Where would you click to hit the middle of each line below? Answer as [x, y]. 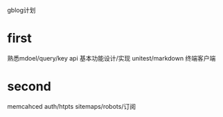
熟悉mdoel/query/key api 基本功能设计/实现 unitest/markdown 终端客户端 [111, 58]
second [29, 86]
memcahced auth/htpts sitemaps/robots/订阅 [72, 106]
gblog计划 [21, 10]
